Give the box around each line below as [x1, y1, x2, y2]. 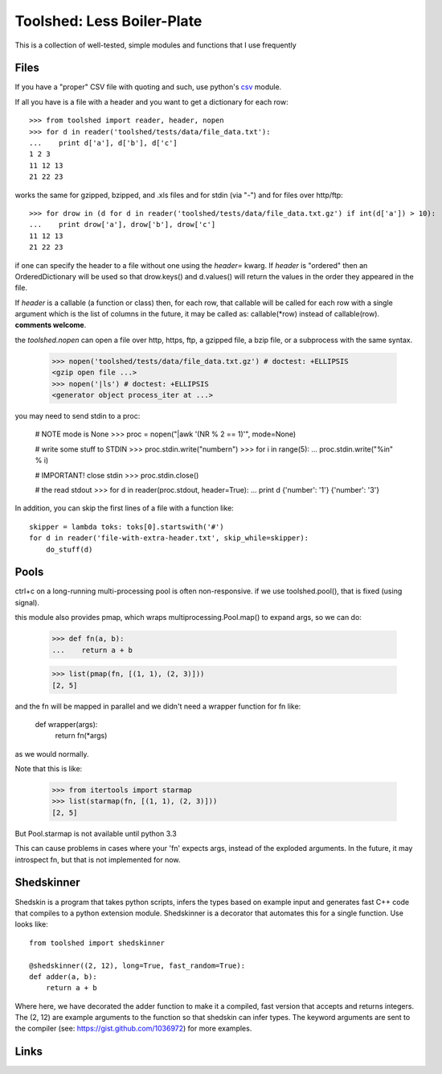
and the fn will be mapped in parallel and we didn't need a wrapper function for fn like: [14, 701, 301, 711]
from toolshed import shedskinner [29, 938, 165, 948]
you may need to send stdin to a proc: [14, 411, 141, 421]
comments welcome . [14, 320, 87, 330]
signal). [14, 597, 40, 607]
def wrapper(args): [35, 719, 98, 729]
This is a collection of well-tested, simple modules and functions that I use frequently [14, 40, 297, 50]
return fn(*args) [55, 731, 108, 741]
